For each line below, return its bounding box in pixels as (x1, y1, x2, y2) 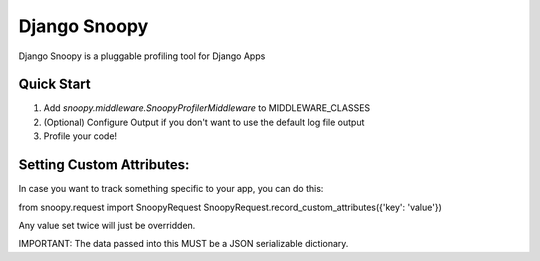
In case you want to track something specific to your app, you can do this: (18, 183, 324, 195)
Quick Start (18, 76, 91, 93)
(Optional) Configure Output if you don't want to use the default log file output (43, 116, 365, 128)
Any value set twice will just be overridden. (18, 219, 196, 231)
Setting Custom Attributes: (18, 156, 190, 174)
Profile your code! (43, 130, 118, 142)
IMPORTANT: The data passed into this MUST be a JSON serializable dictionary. (18, 238, 349, 250)
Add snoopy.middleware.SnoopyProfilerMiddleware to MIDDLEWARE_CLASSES (43, 102, 371, 114)
